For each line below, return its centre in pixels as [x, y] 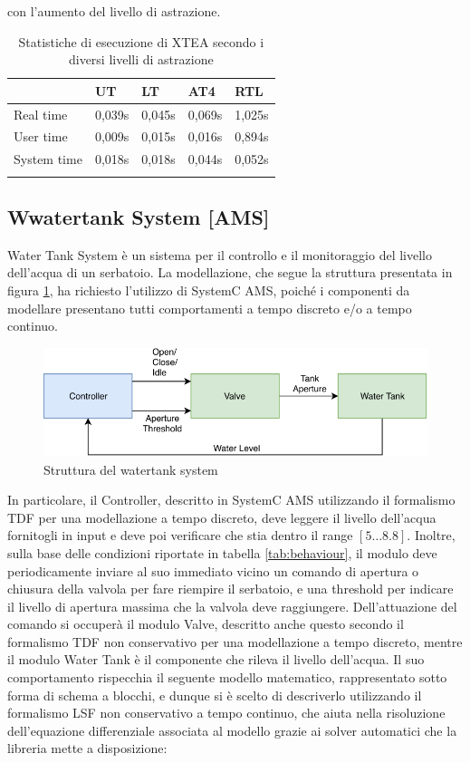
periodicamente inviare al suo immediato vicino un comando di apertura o [213, 570]
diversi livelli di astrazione [141, 59]
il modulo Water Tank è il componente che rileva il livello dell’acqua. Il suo [216, 659]
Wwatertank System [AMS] [139, 217]
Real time [41, 114]
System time [48, 159]
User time [41, 136]
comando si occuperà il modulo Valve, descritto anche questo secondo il [206, 624]
